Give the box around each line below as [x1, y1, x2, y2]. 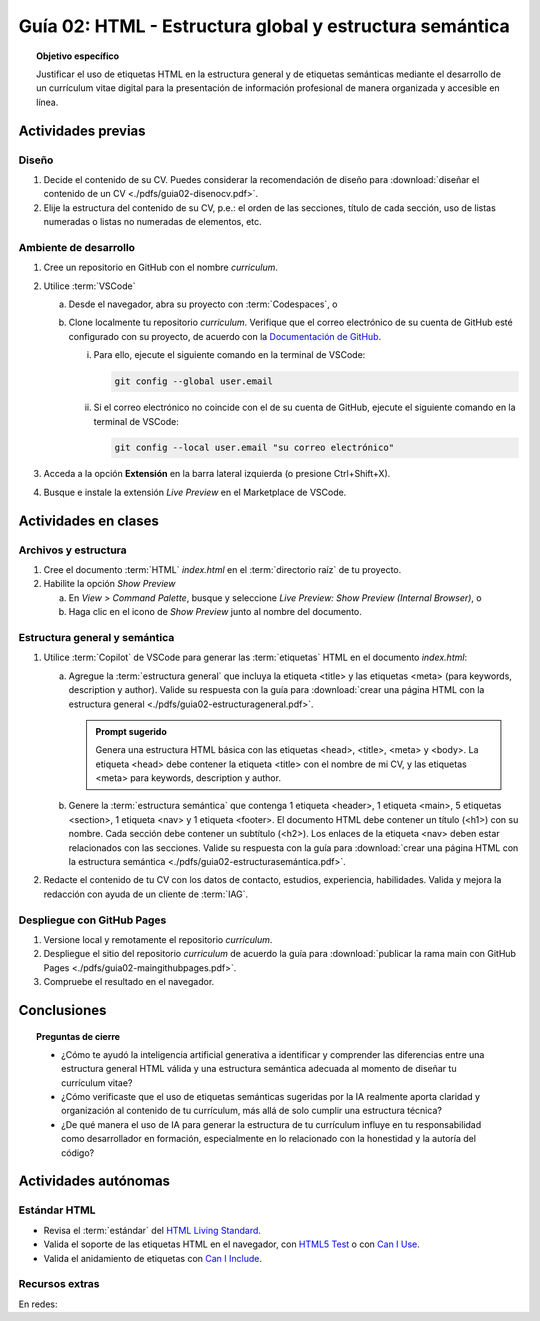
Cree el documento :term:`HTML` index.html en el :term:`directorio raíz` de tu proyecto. [43, 564, 402, 576]
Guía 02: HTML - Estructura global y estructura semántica [18, 15, 510, 37]
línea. [36, 96, 59, 108]
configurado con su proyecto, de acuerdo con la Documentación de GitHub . [68, 330, 382, 342]
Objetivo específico [36, 50, 120, 62]
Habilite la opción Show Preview [43, 578, 176, 590]
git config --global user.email [114, 376, 274, 387]
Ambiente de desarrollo [18, 240, 135, 254]
